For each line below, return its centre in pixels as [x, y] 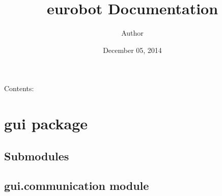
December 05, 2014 [132, 50]
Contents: [19, 88]
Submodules [37, 156]
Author [132, 33]
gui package [46, 123]
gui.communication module [77, 186]
